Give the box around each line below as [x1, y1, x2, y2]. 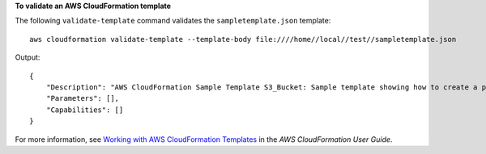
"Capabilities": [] [45, 105, 124, 114]
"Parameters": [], [45, 94, 120, 103]
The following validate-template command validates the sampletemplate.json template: [15, 16, 331, 26]
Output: [15, 52, 40, 62]
